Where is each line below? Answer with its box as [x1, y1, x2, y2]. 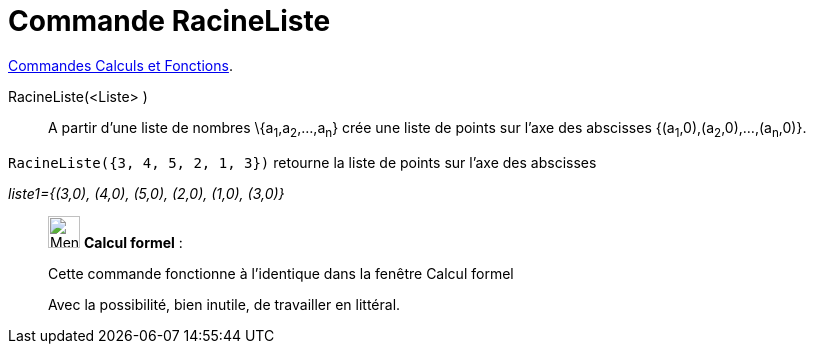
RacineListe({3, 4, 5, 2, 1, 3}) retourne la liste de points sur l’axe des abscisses [8, 153, 597, 171]
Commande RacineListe [8, 4, 331, 38]
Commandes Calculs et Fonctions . [8, 56, 233, 74]
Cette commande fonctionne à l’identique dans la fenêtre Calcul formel [48, 264, 514, 282]
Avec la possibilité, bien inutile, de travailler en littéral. [48, 295, 401, 313]
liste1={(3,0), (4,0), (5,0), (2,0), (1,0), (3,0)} [8, 184, 285, 202]
